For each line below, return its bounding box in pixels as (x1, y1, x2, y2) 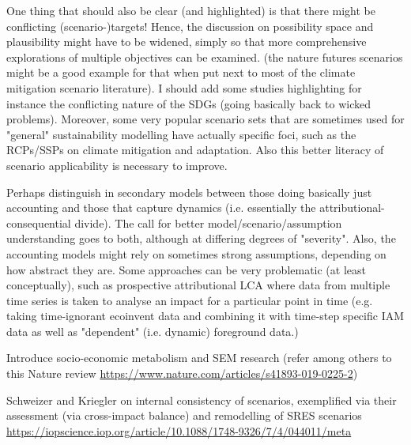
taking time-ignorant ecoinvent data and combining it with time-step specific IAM (6, 307, 405, 324)
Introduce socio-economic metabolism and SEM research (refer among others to (6, 349, 392, 366)
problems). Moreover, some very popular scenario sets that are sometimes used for (6, 111, 405, 127)
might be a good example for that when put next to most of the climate (6, 64, 356, 81)
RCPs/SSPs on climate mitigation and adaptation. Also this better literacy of (6, 141, 384, 158)
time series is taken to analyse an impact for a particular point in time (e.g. (6, 292, 373, 308)
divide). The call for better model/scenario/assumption (74, 214, 342, 231)
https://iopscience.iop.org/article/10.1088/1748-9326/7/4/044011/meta (6, 422, 352, 439)
